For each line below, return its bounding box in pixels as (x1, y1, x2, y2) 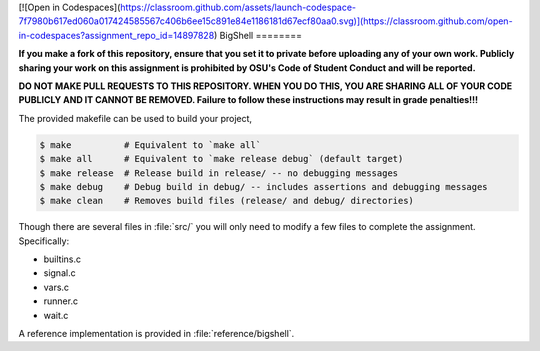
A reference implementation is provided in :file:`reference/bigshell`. (18, 328, 295, 339)
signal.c (43, 267, 76, 279)
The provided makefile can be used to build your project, (18, 112, 253, 124)
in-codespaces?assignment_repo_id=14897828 (18, 29, 215, 41)
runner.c (43, 295, 79, 307)
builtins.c (43, 253, 82, 265)
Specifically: (18, 235, 70, 247)
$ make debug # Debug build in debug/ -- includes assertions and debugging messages (39, 181, 489, 192)
